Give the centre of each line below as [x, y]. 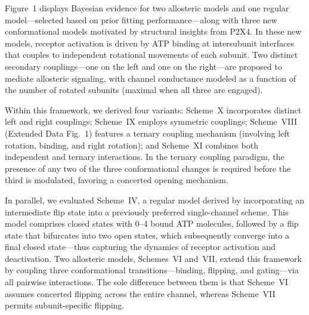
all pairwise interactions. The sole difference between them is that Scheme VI [146, 282]
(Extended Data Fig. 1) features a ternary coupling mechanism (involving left [148, 133]
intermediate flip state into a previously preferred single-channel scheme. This [147, 211]
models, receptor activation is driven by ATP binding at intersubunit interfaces [149, 43]
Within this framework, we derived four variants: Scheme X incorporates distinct [153, 109]
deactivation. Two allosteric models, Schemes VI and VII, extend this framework [153, 258]
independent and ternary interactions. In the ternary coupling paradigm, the [145, 157]
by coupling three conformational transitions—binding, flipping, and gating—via [152, 270]
